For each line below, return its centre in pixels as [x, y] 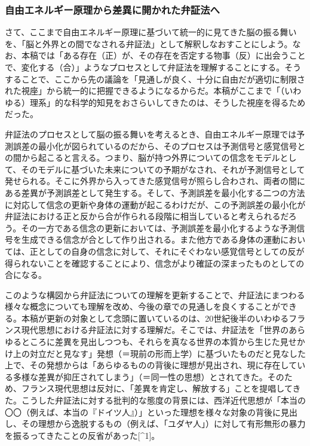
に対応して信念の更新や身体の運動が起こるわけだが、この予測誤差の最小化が [155, 204]
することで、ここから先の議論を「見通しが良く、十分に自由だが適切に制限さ [155, 79]
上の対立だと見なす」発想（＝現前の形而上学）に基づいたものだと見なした [159, 353]
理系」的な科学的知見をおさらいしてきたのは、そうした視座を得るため [168, 102]
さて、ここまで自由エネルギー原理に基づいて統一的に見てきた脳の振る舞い [151, 32]
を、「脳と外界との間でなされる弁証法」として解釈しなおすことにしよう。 [149, 43]
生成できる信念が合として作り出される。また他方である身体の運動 [151, 239]
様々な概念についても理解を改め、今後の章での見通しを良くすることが [142, 306]
